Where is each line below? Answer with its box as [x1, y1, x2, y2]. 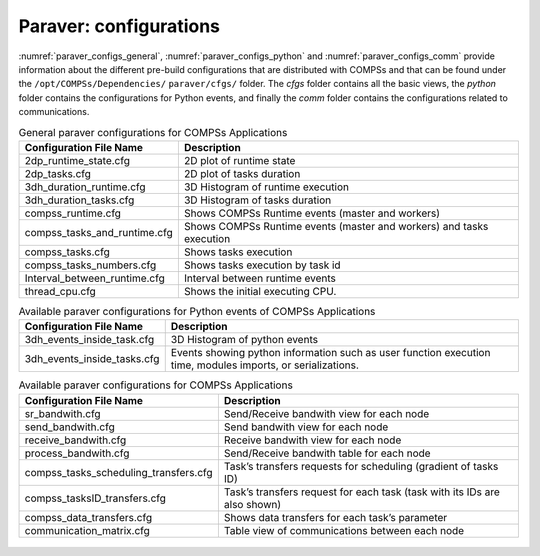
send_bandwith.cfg [24, 420, 115, 434]
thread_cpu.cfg [24, 284, 97, 298]
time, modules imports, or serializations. [170, 358, 360, 372]
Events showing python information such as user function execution [170, 346, 491, 360]
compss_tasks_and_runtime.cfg [24, 225, 174, 239]
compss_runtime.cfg [24, 206, 122, 220]
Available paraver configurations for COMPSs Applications [18, 378, 294, 392]
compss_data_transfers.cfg [24, 510, 153, 524]
